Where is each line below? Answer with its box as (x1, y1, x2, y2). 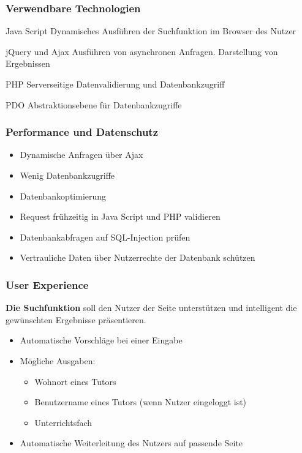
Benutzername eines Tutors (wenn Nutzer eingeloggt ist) (34, 395, 247, 408)
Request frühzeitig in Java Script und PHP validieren (20, 210, 221, 223)
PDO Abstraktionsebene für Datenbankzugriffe (6, 98, 182, 111)
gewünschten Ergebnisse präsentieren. (6, 313, 146, 326)
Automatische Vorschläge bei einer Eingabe (20, 334, 183, 346)
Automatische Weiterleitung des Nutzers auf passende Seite (20, 436, 243, 449)
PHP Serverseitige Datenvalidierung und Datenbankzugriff (6, 78, 225, 90)
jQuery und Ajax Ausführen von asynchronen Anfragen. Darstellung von (6, 45, 278, 58)
